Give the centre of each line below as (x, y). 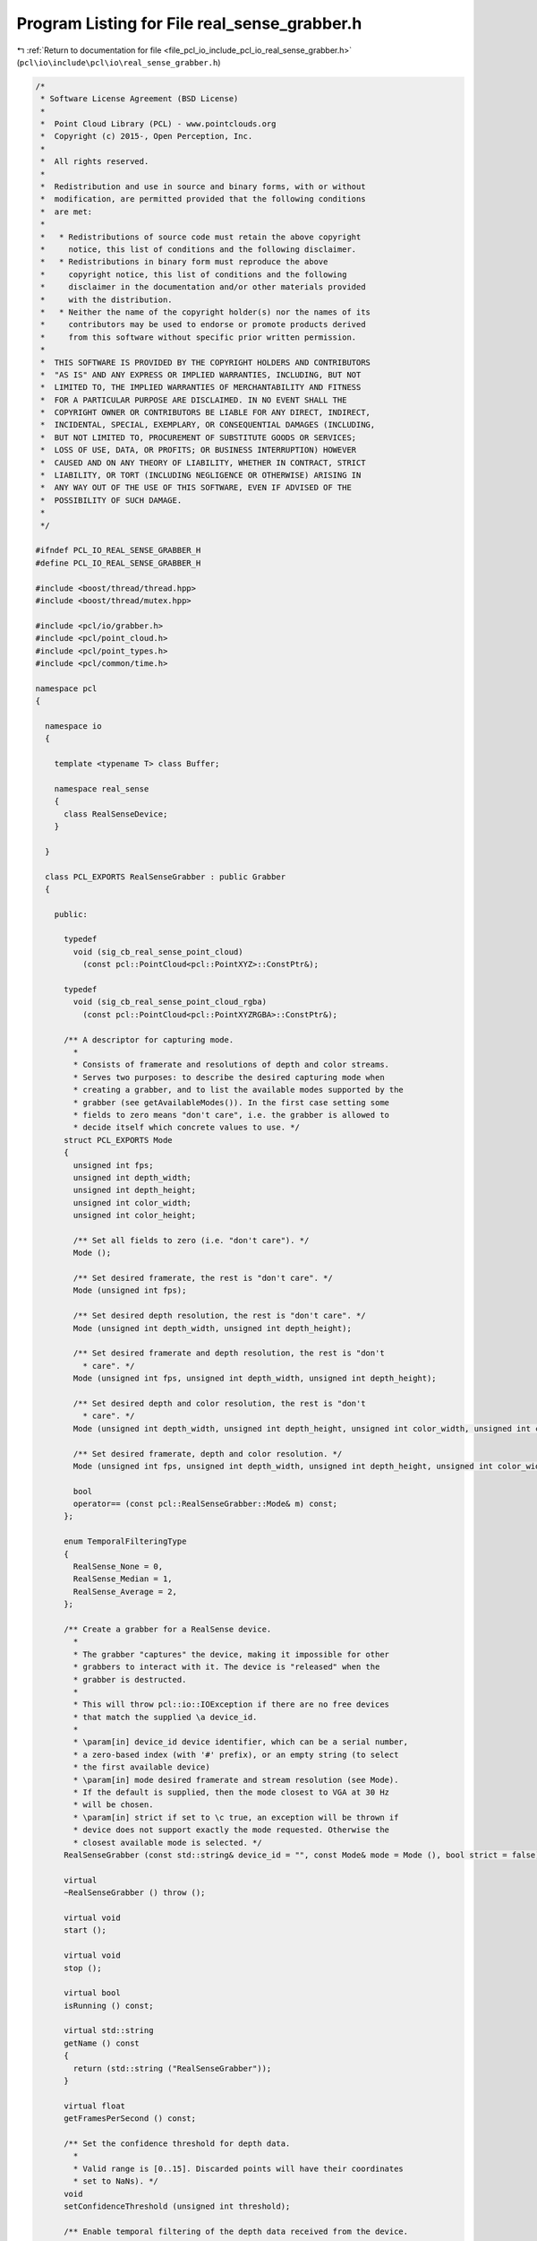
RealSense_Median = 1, (123, 1579)
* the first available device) (141, 1767)
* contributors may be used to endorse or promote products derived (203, 324)
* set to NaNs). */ (115, 2181)
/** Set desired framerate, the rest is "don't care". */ (203, 1278)
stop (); (83, 1968)
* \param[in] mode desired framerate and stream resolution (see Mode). (236, 1780)
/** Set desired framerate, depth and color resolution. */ (208, 1454)
